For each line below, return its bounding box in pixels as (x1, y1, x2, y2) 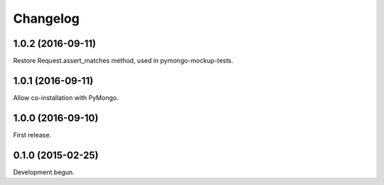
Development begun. (13, 167, 75, 176)
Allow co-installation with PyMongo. (13, 93, 119, 102)
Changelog (13, 11, 80, 26)
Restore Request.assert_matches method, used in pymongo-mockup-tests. (13, 57, 234, 65)
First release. (13, 130, 52, 139)
